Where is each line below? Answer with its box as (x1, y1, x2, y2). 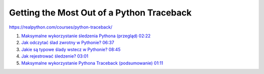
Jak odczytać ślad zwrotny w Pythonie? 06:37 (21, 40, 114, 45)
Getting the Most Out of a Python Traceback (9, 7, 192, 18)
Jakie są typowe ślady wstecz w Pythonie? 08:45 (21, 46, 121, 52)
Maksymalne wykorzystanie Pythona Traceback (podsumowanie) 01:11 (21, 60, 163, 66)
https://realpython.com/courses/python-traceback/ (9, 24, 112, 30)
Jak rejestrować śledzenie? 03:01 (21, 53, 88, 59)
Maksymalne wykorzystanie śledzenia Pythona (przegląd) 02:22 (21, 33, 151, 39)
